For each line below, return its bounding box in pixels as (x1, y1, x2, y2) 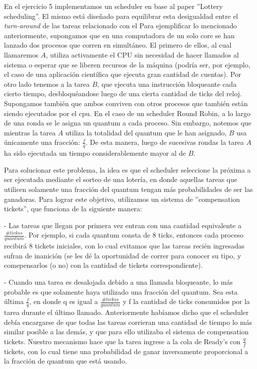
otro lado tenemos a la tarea (4, 78, 90, 89)
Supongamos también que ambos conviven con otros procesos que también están (4, 98, 248, 108)
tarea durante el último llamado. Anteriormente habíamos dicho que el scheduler (4, 307, 249, 317)
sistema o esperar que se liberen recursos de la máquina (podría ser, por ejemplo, (4, 59, 251, 69)
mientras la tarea (4, 127, 56, 137)
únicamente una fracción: (4, 137, 80, 147)
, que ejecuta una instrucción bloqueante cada (97, 78, 237, 89)
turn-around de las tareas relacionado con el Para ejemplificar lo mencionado (4, 20, 237, 31)
